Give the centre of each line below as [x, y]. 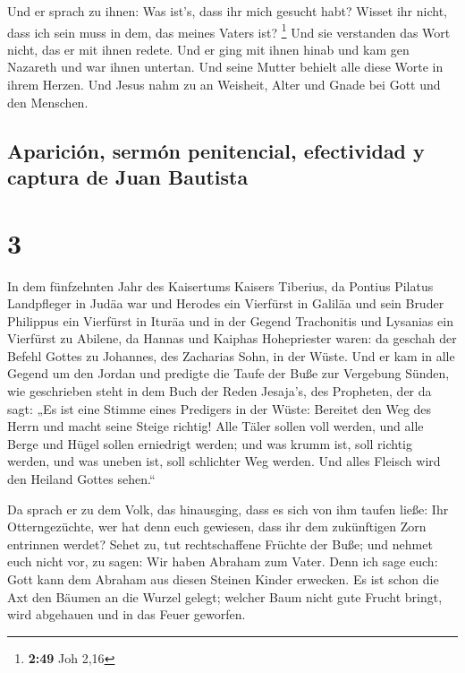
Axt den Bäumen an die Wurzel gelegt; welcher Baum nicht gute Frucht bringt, [225, 596]
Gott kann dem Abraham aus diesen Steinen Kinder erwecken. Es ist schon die [223, 579]
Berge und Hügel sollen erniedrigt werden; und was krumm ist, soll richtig [210, 443]
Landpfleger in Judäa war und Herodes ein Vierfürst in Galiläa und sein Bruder [226, 303]
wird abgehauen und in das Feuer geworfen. [127, 614]
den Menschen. [48, 102]
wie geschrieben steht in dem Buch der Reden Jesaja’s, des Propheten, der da [220, 391]
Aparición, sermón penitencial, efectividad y [216, 150]
